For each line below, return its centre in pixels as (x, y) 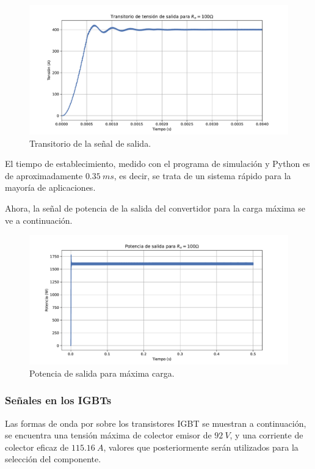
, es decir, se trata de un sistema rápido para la (202, 175)
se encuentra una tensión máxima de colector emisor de (108, 435)
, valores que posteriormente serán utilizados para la (201, 447)
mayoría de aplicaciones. (50, 187)
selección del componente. (53, 459)
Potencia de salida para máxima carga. (102, 373)
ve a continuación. (39, 220)
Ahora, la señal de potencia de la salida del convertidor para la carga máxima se (155, 208)
